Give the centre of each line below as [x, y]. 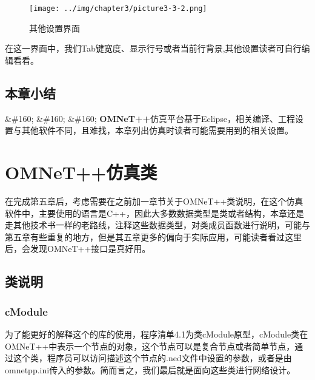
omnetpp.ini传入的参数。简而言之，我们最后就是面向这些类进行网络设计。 [150, 369]
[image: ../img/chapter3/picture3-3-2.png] [118, 8]
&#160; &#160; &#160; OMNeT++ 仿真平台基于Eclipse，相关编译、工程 [150, 118]
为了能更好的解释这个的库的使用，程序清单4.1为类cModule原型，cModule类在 [157, 334]
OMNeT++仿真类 [81, 172]
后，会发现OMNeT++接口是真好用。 [78, 249]
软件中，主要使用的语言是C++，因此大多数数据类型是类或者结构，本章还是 [154, 213]
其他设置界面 [55, 28]
